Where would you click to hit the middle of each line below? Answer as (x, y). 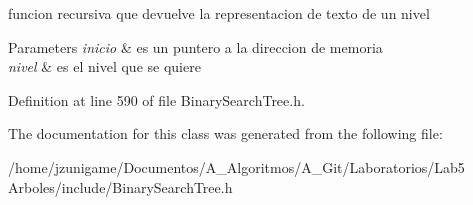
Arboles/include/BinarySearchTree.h (120, 186)
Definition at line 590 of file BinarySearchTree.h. (156, 99)
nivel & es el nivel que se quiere (104, 66)
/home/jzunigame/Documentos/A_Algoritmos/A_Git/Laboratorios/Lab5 (236, 166)
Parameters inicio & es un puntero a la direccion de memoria (195, 46)
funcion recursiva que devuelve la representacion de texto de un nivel (219, 13)
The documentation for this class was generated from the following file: (225, 133)
